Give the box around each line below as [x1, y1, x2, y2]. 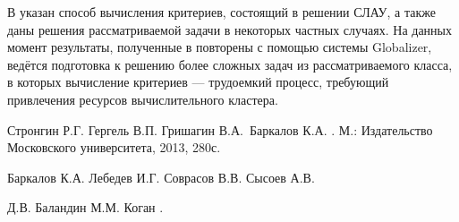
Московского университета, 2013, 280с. [7, 138, 221, 157]
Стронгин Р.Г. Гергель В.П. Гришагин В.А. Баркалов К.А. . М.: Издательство [7, 120, 433, 139]
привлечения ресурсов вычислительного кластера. [7, 90, 278, 108]
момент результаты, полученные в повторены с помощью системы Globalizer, [7, 38, 432, 56]
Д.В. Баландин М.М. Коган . [7, 198, 164, 217]
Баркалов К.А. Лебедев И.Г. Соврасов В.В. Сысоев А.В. [7, 167, 315, 186]
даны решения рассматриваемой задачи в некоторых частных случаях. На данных [7, 20, 453, 38]
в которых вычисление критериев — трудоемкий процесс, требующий [7, 73, 389, 91]
